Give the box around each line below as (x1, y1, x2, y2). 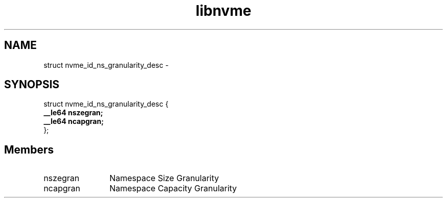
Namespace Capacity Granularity (109, 183, 237, 194)
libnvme (195, 2, 252, 19)
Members (4, 143, 54, 156)
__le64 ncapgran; (43, 117, 104, 126)
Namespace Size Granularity (109, 173, 219, 184)
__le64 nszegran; (43, 108, 103, 117)
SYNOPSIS (4, 78, 60, 91)
